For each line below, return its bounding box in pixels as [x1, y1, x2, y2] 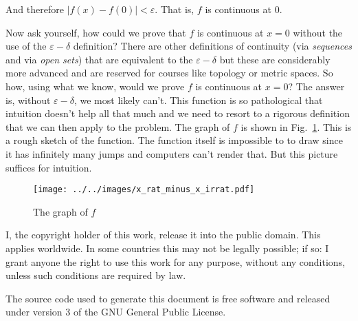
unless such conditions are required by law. [5, 268, 186, 282]
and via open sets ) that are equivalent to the [5, 52, 193, 66]
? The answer [288, 79, 345, 93]
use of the [5, 39, 47, 53]
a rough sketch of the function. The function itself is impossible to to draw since [5, 133, 343, 147]
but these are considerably [219, 52, 331, 66]
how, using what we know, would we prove [5, 79, 185, 93]
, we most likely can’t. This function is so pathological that [74, 92, 323, 107]
